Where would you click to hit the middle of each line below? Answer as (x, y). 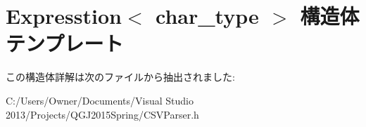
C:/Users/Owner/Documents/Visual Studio (100, 100)
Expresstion (64, 16)
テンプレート (65, 43)
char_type (207, 16)
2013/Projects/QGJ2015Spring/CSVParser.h (102, 114)
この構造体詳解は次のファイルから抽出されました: (120, 77)
